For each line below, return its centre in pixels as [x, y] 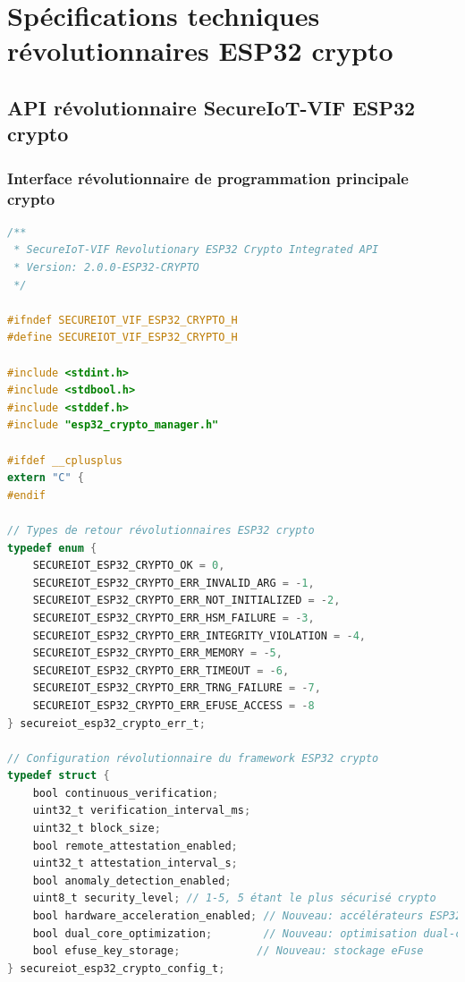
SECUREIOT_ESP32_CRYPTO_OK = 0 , [129, 566]
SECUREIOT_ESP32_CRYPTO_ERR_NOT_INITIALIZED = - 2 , [186, 601]
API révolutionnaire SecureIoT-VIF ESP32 [211, 107]
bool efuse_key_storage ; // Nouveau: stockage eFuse [228, 951]
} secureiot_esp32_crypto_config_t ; [116, 968]
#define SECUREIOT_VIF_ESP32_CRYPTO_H [123, 338]
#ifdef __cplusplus [65, 460]
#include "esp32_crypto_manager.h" [113, 425]
